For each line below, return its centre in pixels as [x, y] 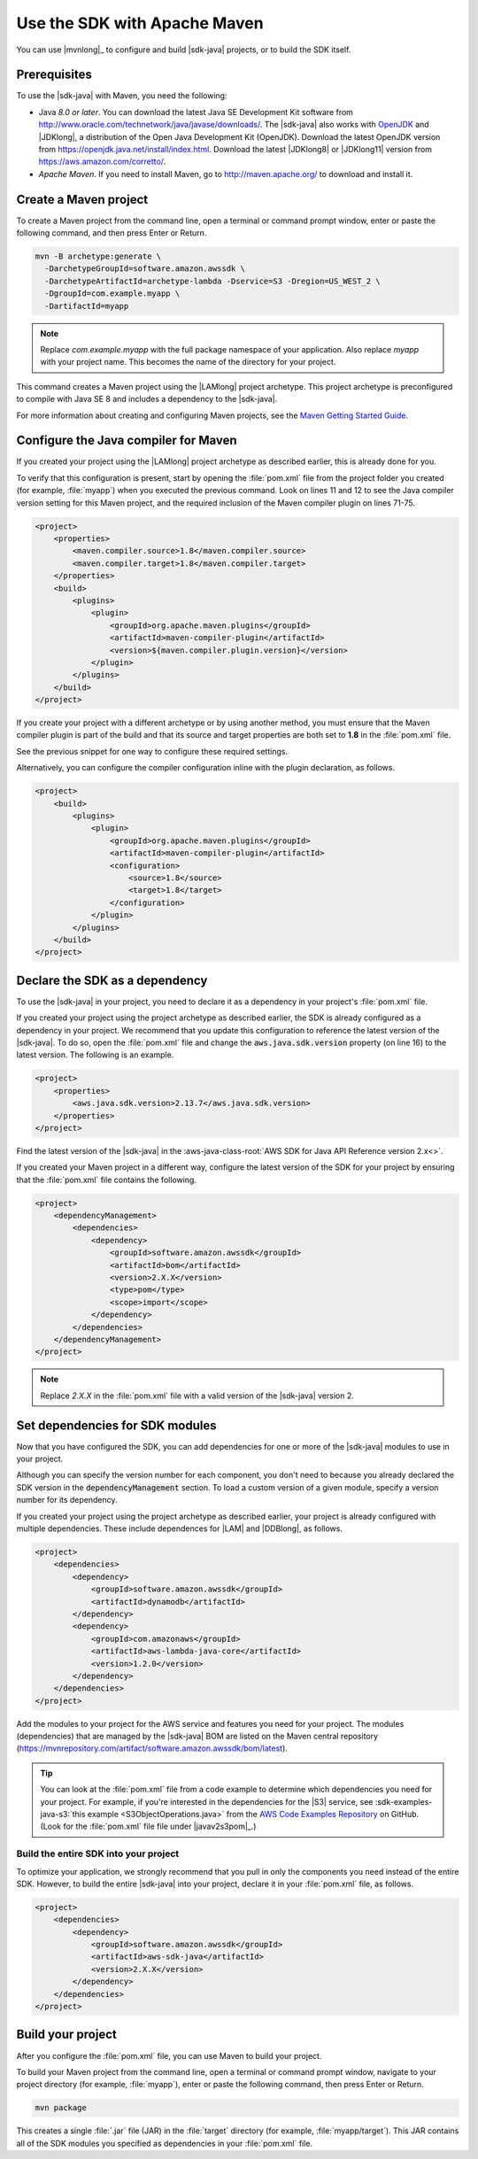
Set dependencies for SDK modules [116, 1425]
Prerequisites [54, 75]
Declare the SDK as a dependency [112, 980]
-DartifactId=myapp [87, 306]
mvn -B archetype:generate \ [98, 256]
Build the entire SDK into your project [98, 1853]
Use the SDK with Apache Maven [140, 23]
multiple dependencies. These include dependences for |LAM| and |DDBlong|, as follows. [179, 1528]
